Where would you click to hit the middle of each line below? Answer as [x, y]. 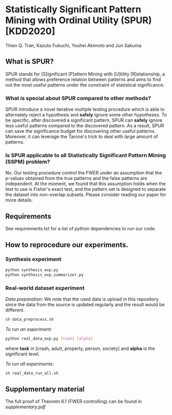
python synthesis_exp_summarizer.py [44, 275]
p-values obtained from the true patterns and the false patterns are [76, 179]
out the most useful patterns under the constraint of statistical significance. [85, 85]
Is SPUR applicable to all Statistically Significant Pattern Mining [85, 155]
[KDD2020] [30, 31]
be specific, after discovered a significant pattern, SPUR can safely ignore [84, 120]
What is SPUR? [30, 62]
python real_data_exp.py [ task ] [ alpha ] [49, 339]
